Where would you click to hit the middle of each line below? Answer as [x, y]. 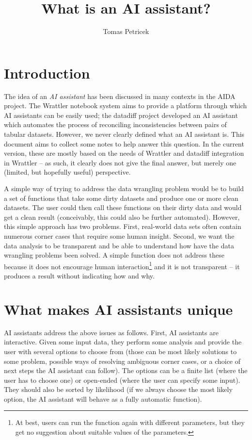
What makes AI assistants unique [118, 309]
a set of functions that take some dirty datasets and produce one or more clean [121, 198]
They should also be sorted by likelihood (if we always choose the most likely [118, 389]
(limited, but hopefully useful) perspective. [67, 172]
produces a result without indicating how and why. [79, 276]
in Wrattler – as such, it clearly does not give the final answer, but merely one [120, 162]
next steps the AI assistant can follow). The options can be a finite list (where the [126, 370]
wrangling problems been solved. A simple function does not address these [114, 255]
